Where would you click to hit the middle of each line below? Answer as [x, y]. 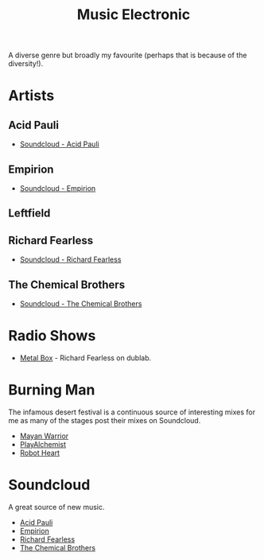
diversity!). [26, 64]
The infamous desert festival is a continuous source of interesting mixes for [132, 412]
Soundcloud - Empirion [58, 188]
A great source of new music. [56, 507]
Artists [31, 96]
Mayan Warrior [44, 436]
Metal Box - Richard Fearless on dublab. [85, 358]
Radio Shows [52, 336]
